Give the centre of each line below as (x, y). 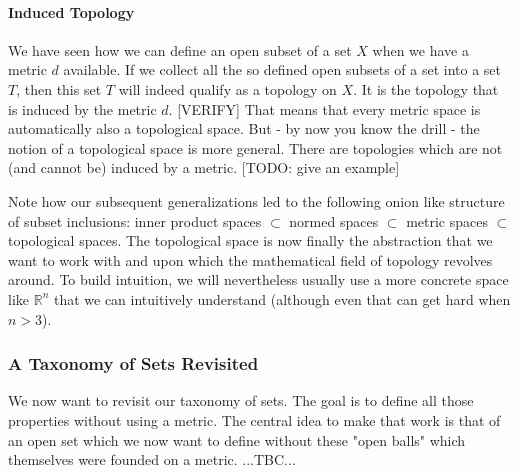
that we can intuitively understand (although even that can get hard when (282, 298)
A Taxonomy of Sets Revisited (133, 363)
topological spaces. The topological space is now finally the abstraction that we (250, 240)
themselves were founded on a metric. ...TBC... (152, 459)
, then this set (59, 88)
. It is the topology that (426, 88)
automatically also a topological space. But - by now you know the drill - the (244, 128)
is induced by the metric (82, 108)
